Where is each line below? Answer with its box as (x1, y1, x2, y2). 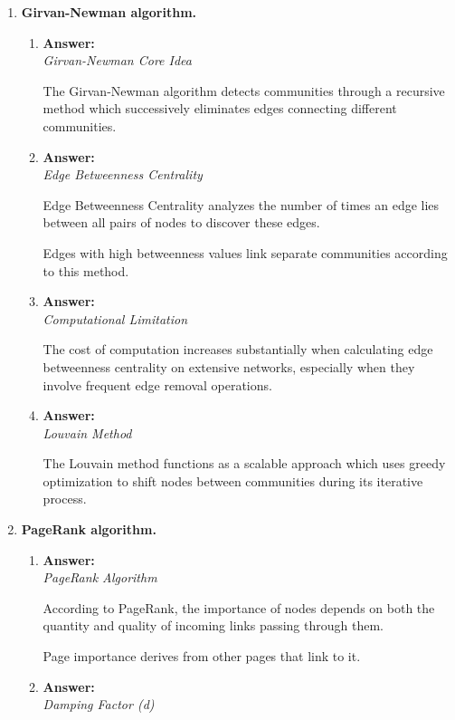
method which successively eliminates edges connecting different (43, 99, 397, 118)
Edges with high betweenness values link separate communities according (43, 243, 448, 262)
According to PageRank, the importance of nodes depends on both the (43, 598, 435, 617)
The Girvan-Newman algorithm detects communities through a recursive (43, 81, 445, 100)
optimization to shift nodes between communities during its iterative (43, 471, 423, 490)
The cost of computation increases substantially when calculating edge (43, 340, 433, 359)
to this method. (43, 261, 129, 280)
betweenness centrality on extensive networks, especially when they (43, 357, 415, 376)
